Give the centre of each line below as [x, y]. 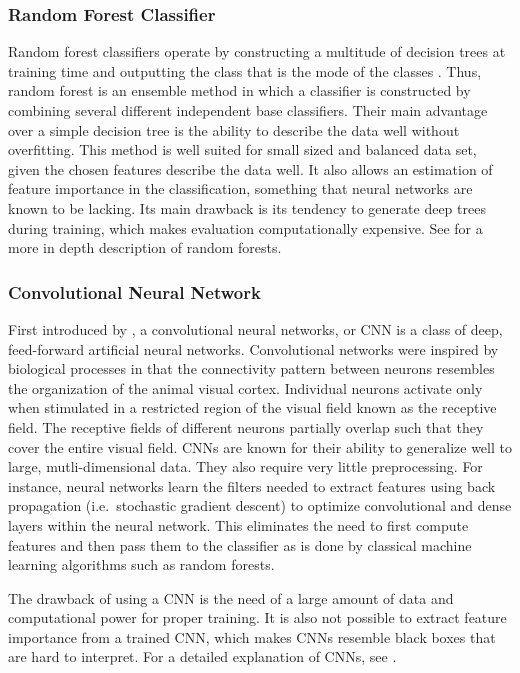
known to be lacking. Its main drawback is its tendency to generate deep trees [247, 207]
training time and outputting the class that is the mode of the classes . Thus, [245, 70]
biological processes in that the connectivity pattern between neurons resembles [251, 368]
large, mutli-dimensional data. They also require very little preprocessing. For [245, 466]
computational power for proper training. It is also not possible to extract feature [257, 617]
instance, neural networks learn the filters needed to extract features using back [252, 485]
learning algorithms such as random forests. [141, 564]
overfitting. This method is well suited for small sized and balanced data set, [242, 149]
